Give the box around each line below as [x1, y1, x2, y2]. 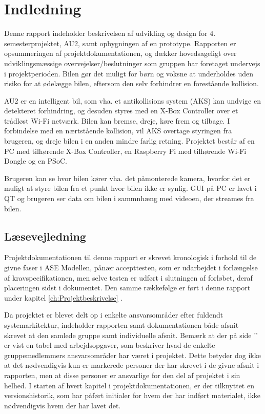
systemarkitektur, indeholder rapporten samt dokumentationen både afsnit [4, 319, 239, 330]
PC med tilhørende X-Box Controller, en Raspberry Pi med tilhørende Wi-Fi [4, 145, 247, 156]
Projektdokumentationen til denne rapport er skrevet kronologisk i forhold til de [4, 252, 257, 263]
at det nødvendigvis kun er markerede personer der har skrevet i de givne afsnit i [4, 360, 259, 370]
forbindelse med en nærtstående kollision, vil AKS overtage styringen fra [4, 125, 232, 136]
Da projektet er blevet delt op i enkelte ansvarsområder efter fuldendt [4, 309, 223, 320]
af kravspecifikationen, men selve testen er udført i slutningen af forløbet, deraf [4, 272, 253, 283]
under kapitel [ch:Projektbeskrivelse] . [4, 292, 123, 303]
